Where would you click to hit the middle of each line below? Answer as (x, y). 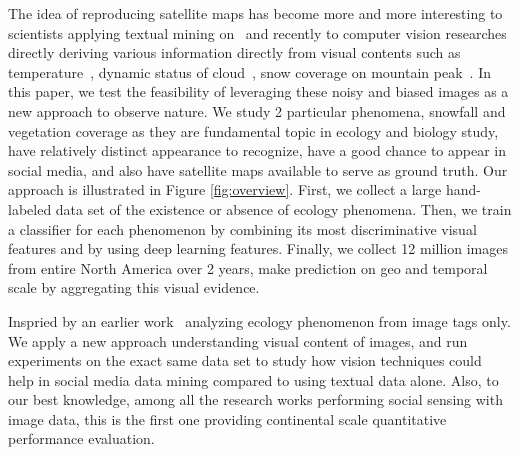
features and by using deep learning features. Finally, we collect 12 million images (258, 248)
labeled (30, 208)
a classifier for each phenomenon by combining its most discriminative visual (242, 228)
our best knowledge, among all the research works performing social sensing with (255, 399)
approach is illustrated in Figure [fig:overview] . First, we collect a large (225, 189)
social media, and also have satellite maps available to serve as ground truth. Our (258, 169)
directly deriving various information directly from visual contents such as (234, 52)
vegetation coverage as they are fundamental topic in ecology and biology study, (253, 130)
